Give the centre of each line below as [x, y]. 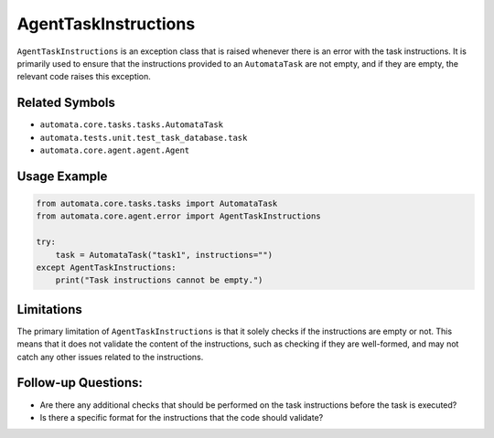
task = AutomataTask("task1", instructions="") [164, 255]
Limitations [49, 310]
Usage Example [62, 176]
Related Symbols [66, 103]
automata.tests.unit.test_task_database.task [144, 138]
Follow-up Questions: [80, 383]
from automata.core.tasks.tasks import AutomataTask [157, 204]
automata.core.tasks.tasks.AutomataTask [132, 125]
